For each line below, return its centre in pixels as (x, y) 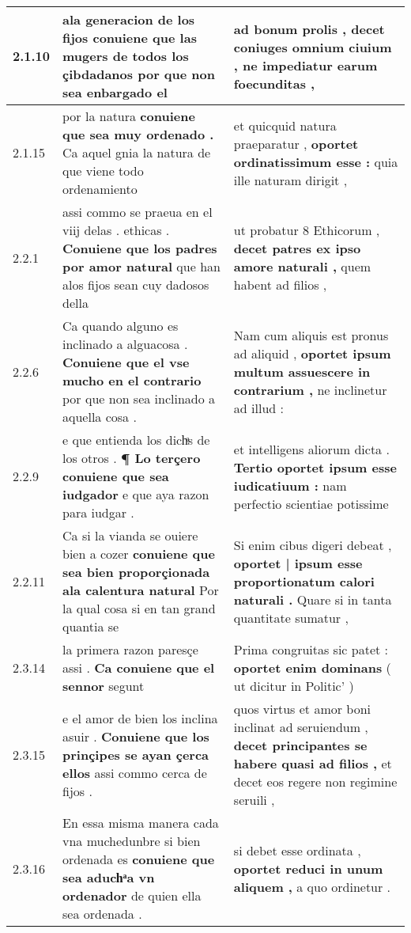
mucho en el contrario (132, 380)
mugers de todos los (126, 56)
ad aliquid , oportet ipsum (312, 353)
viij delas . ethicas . (116, 230)
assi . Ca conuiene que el (139, 668)
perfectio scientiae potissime (311, 503)
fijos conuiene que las (130, 38)
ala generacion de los (129, 19)
